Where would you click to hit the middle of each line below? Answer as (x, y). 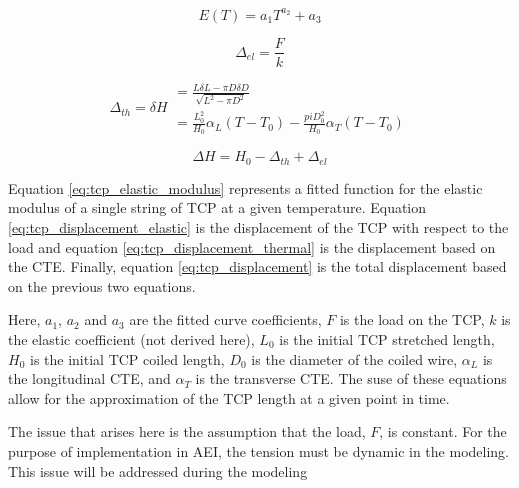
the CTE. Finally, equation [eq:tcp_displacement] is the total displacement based (257, 266)
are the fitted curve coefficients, (225, 319)
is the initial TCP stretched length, (387, 338)
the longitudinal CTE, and (89, 378)
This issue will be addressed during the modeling (158, 470)
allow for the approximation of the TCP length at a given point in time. (229, 397)
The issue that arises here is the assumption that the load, (187, 431)
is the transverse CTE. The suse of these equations (351, 378)
